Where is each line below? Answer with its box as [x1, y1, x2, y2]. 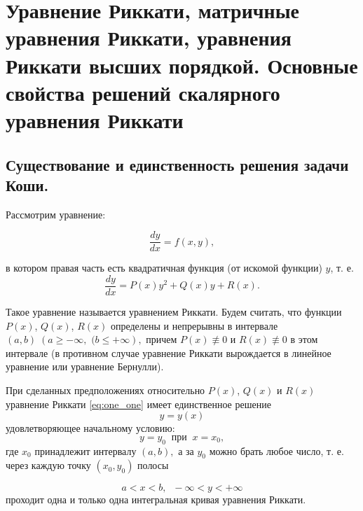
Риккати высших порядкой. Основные [6, 50, 358, 79]
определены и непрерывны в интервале [110, 318, 278, 332]
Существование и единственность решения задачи [6, 153, 349, 175]
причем [146, 332, 177, 346]
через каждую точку [6, 458, 91, 472]
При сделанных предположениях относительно [6, 383, 205, 397]
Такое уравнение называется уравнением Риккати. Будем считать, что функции [6, 304, 342, 319]
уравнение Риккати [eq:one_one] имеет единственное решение [6, 396, 271, 411]
